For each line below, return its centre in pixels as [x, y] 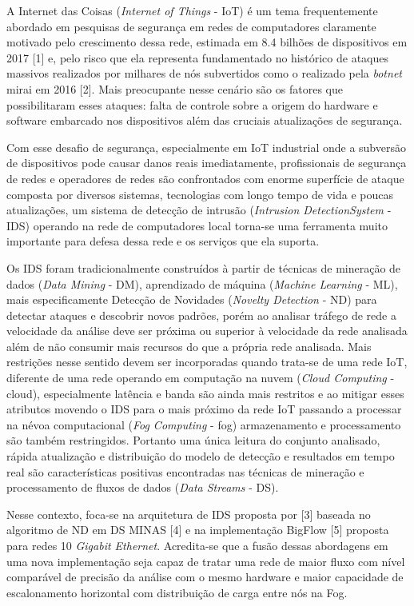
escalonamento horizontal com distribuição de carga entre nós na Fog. [177, 592]
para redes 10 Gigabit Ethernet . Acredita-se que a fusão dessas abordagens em [197, 545]
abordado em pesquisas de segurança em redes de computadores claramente [191, 26]
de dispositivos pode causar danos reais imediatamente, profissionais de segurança [207, 163]
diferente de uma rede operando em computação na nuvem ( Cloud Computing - [201, 378]
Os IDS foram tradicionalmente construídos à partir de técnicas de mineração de [204, 267]
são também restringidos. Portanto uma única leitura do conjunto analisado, [193, 440]
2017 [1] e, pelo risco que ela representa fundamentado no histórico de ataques [198, 57]
